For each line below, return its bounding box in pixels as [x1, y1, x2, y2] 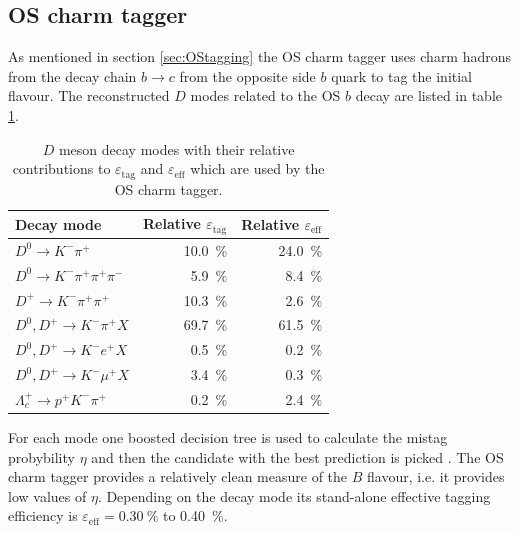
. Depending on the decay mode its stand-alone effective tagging [97, 485, 491, 506]
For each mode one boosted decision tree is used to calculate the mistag [8, 427, 448, 448]
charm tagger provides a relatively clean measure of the [8, 466, 348, 487]
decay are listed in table [355, 85, 503, 106]
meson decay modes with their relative [58, 138, 295, 159]
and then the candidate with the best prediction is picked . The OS [91, 446, 504, 467]
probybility [8, 446, 75, 467]
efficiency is [8, 505, 78, 526]
